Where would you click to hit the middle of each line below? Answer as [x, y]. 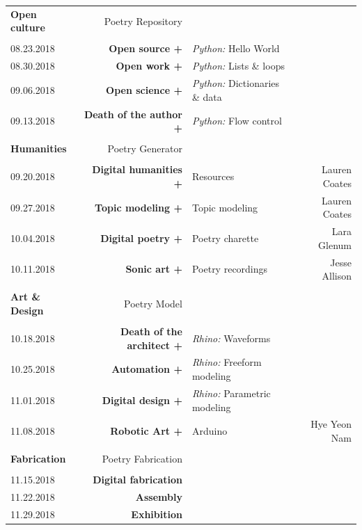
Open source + [145, 48]
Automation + [147, 369]
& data [207, 96]
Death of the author [133, 114]
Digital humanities [137, 169]
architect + [155, 345]
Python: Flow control [237, 121]
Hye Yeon [331, 424]
